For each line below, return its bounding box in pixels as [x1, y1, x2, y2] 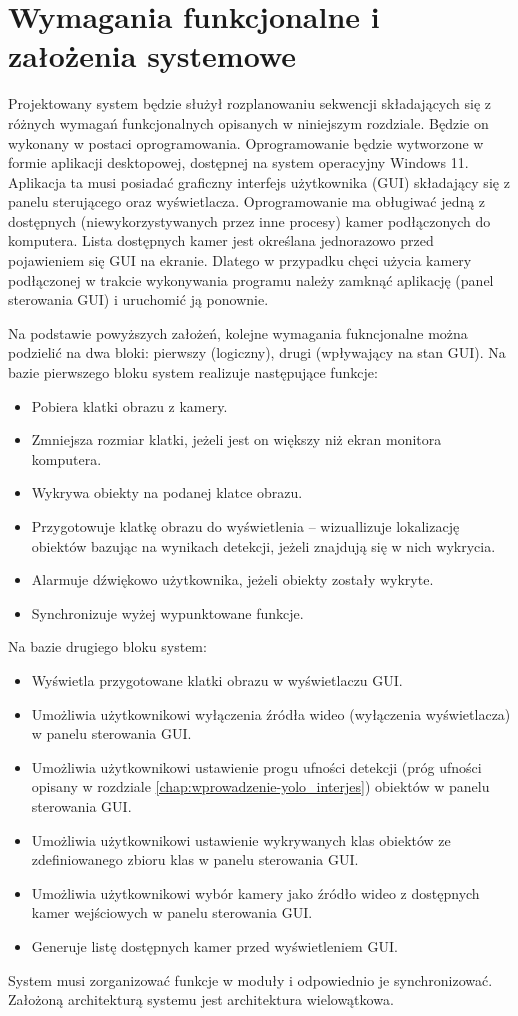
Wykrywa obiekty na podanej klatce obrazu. [31, 482, 303, 503]
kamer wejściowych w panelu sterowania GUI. [31, 902, 313, 923]
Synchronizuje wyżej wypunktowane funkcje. [31, 602, 304, 623]
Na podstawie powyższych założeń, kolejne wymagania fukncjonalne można [8, 322, 468, 343]
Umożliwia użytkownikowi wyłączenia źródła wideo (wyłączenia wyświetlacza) [31, 703, 511, 724]
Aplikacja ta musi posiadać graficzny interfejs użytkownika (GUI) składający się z [8, 171, 510, 192]
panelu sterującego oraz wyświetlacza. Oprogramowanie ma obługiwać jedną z [8, 191, 486, 212]
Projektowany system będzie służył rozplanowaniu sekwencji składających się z [8, 93, 492, 114]
